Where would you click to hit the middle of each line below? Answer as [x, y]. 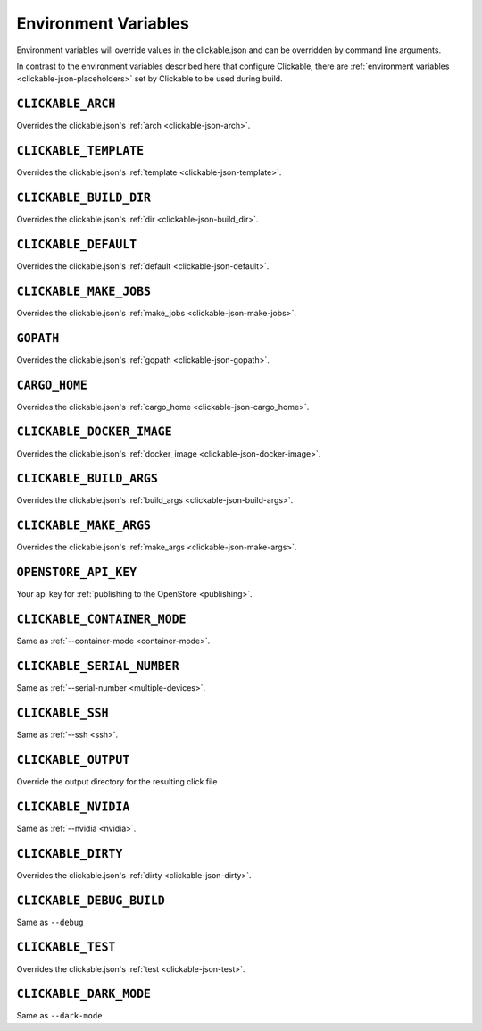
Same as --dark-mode [59, 1016]
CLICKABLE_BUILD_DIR [84, 197]
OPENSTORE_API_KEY [77, 573]
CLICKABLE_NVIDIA [73, 807]
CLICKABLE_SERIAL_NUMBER [98, 666]
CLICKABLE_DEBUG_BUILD [91, 901]
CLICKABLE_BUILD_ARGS [87, 479]
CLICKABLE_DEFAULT [77, 244]
